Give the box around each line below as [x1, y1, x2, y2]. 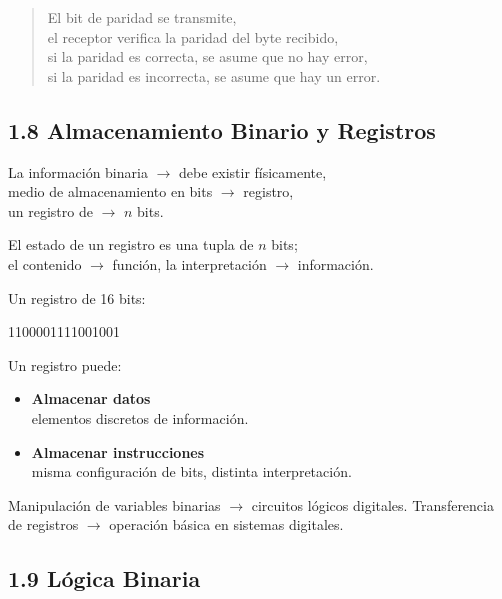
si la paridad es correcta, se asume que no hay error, [47, 46, 368, 67]
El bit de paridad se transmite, [47, 7, 237, 27]
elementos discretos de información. [31, 407, 249, 428]
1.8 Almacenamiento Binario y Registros [8, 114, 436, 145]
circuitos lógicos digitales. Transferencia [251, 494, 494, 515]
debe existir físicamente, [178, 161, 327, 182]
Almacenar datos [31, 388, 151, 409]
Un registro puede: [8, 354, 122, 375]
